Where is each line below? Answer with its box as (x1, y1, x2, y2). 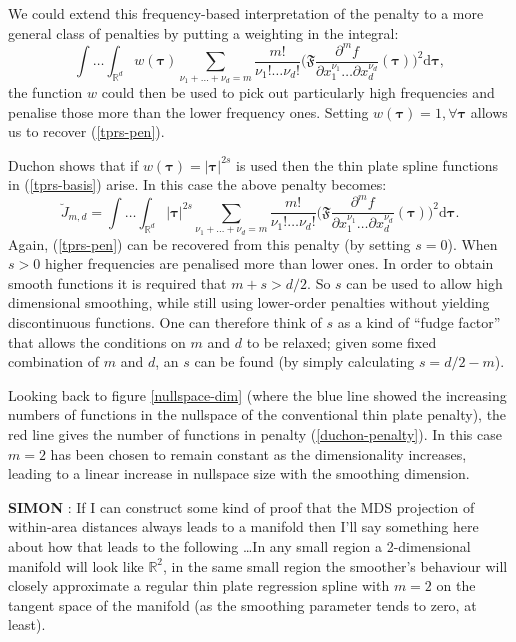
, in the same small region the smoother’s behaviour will (163, 555, 508, 576)
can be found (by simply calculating (194, 351, 415, 372)
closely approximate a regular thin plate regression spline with (8, 575, 390, 596)
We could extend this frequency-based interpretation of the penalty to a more (8, 3, 484, 23)
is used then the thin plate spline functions (236, 154, 499, 175)
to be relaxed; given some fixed (246, 331, 437, 352)
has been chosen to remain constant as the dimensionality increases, (50, 443, 467, 464)
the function (8, 81, 83, 102)
